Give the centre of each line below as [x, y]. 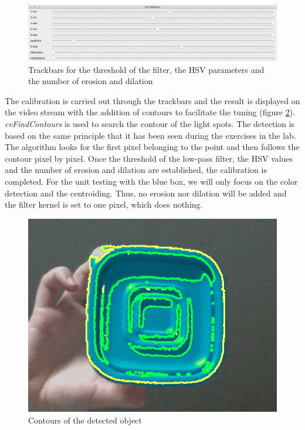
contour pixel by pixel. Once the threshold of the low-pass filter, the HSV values [149, 158]
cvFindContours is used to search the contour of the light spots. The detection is [150, 124]
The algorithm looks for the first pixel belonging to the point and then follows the [152, 147]
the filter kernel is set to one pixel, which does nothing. [104, 204]
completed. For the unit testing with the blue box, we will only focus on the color [151, 181]
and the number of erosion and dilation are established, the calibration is [136, 170]
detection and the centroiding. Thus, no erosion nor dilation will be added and [146, 193]
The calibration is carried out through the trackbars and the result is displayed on [152, 100]
